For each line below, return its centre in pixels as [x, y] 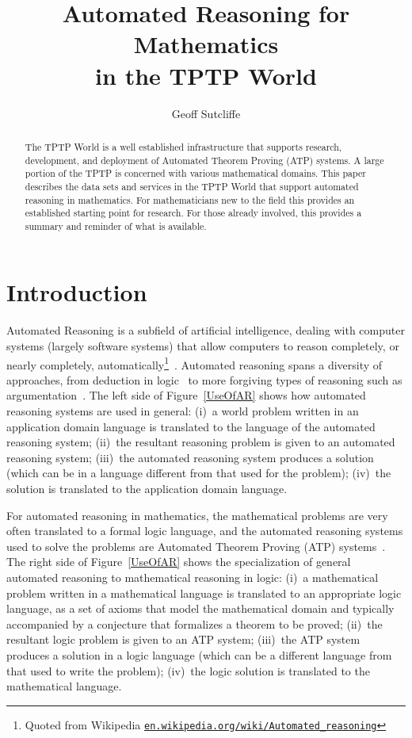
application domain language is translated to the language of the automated [191, 426]
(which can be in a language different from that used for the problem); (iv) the [199, 473]
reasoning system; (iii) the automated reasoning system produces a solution [190, 457]
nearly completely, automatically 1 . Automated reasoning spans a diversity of [195, 363]
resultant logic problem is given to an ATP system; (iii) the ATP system [183, 639]
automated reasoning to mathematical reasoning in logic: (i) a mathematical [193, 577]
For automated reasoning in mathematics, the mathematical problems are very [197, 515]
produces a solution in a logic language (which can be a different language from [199, 654]
